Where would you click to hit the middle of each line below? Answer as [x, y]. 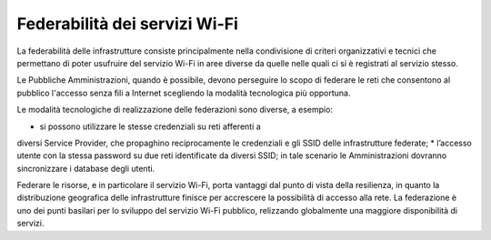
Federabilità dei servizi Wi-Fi [127, 24]
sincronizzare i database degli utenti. [86, 168]
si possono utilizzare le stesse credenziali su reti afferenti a [150, 126]
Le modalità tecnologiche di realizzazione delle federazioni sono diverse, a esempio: [175, 110]
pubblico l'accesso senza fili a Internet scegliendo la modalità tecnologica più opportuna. [184, 93]
